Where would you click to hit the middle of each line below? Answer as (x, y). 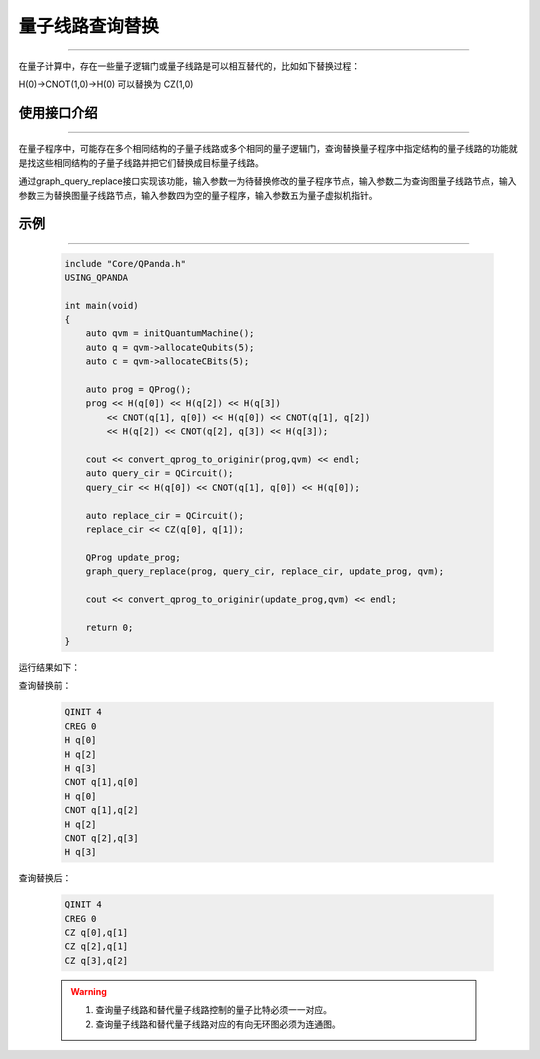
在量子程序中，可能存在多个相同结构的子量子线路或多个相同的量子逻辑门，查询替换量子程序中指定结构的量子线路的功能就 (268, 149)
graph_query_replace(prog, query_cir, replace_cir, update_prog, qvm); (265, 571)
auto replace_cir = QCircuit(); (165, 515)
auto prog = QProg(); (138, 389)
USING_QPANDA (96, 277)
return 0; (109, 627)
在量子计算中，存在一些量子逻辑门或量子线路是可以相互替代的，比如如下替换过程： (189, 66)
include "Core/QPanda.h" (125, 263)
